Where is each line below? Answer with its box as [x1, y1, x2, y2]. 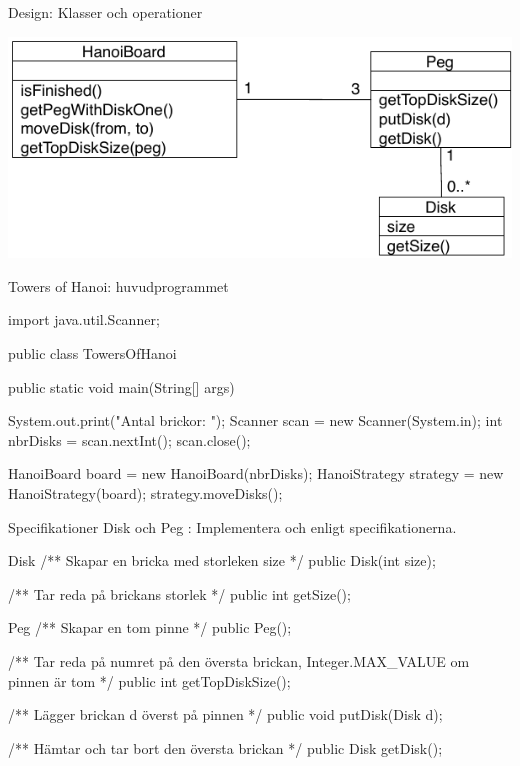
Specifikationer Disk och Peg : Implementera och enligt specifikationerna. [8, 516, 457, 537]
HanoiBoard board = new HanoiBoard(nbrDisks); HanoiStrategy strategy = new [8, 463, 504, 484]
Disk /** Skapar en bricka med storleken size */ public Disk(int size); [8, 550, 436, 571]
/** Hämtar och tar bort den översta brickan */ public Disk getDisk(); [8, 737, 443, 758]
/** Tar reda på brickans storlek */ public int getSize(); [8, 583, 351, 604]
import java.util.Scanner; [8, 309, 160, 330]
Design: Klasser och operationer [8, 2, 203, 22]
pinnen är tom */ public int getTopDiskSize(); [8, 670, 291, 691]
